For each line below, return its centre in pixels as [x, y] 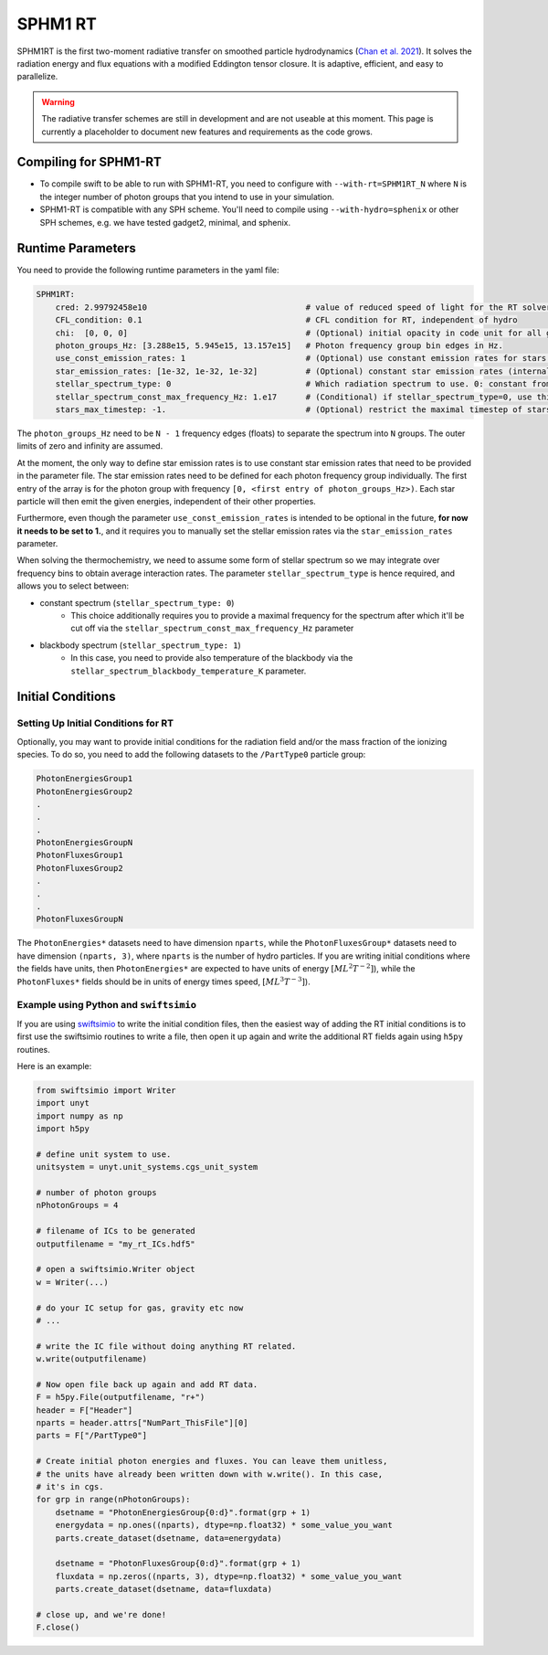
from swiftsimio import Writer [106, 1090]
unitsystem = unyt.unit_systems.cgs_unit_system [147, 1167]
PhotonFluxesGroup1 [79, 855]
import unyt [63, 1103]
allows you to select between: [73, 586]
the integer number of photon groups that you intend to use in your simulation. [187, 196]
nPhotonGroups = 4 [77, 1205]
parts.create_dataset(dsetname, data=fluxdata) [164, 1589]
